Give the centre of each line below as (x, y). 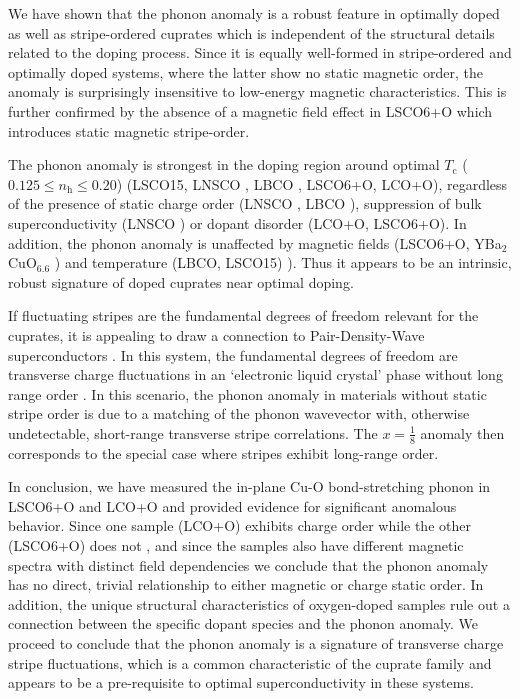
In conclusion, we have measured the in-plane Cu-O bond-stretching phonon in (249, 486)
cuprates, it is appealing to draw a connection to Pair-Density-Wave (216, 334)
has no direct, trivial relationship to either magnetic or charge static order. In (246, 584)
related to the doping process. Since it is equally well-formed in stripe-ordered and (260, 52)
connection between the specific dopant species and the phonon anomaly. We (243, 623)
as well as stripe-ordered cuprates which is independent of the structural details (251, 32)
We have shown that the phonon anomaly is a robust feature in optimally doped (254, 13)
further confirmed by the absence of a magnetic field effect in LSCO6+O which (250, 110)
